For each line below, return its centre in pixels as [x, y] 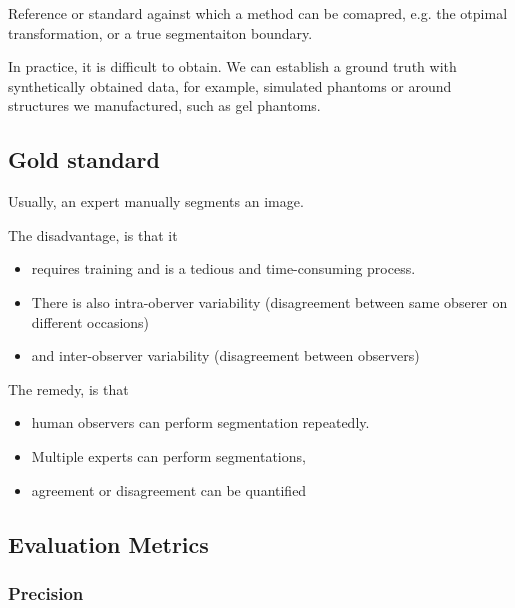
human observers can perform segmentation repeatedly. [200, 422]
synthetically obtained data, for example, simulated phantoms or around [230, 85]
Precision [46, 592]
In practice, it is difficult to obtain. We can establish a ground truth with [232, 66]
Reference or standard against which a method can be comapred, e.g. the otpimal [258, 13]
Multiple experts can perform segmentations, [168, 455]
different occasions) [90, 321]
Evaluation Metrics [108, 543]
